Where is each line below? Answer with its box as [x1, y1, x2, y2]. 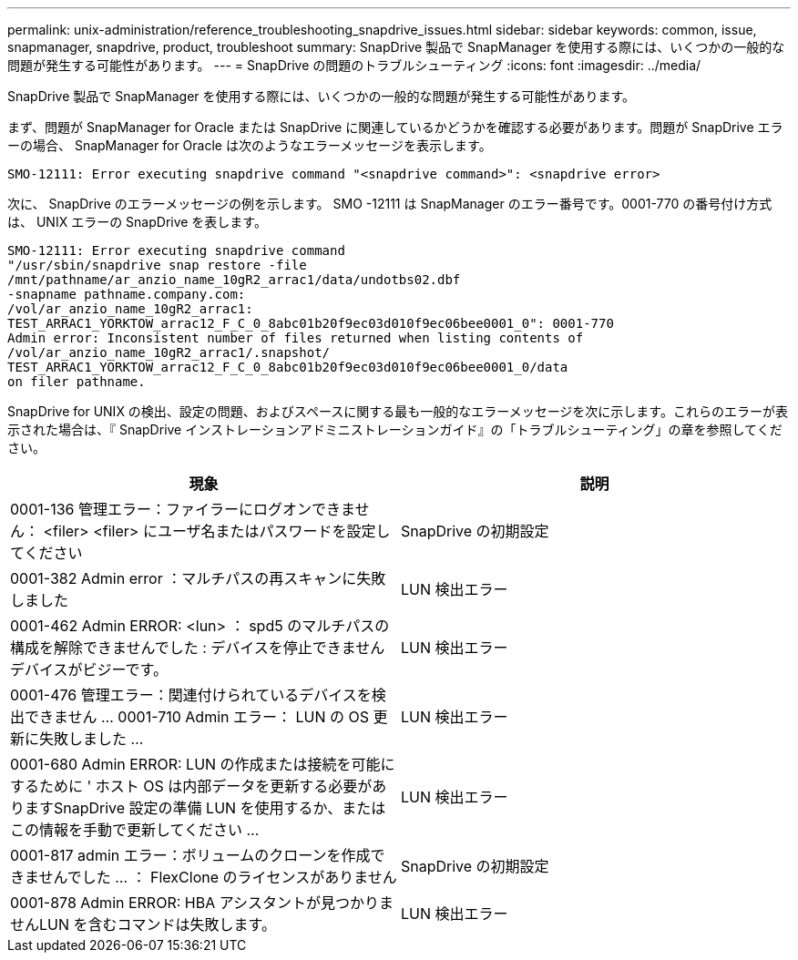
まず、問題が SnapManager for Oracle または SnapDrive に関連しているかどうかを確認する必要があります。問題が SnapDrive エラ [7, 119, 783, 135]
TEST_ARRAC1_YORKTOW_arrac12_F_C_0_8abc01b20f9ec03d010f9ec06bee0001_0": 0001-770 [7, 316, 614, 331]
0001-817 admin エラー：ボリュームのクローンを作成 [10, 846, 371, 864]
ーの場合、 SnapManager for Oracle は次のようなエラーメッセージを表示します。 [7, 138, 492, 153]
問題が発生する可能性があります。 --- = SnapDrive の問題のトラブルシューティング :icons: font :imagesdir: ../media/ [7, 57, 701, 73]
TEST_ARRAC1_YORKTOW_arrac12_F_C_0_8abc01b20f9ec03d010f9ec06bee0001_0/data [7, 360, 568, 374]
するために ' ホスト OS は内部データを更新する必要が [10, 777, 373, 795]
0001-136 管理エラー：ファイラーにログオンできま [10, 500, 355, 518]
